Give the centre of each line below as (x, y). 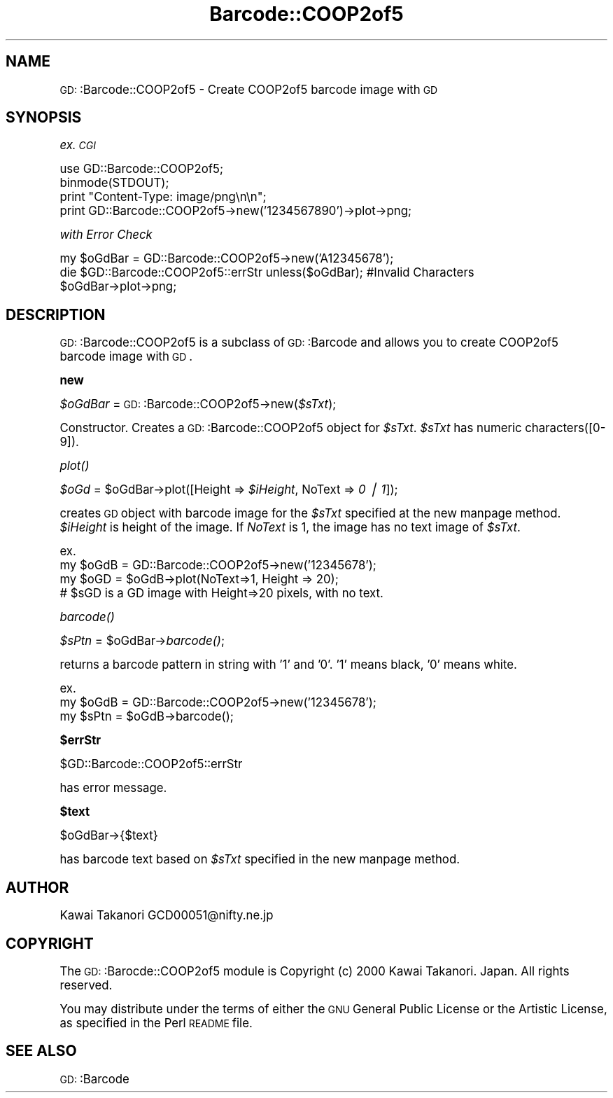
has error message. (113, 788)
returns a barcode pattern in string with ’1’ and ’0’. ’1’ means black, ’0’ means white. (288, 665)
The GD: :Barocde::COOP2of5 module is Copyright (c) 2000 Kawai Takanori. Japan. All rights (315, 971)
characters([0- (565, 428)
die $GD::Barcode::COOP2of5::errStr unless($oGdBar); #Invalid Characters (267, 273)
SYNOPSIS (44, 118)
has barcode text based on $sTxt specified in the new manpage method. (260, 860)
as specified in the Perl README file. (156, 1023)
